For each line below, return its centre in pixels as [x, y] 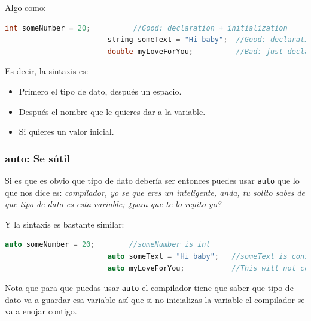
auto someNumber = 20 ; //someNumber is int [108, 245]
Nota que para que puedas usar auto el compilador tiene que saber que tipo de [149, 288]
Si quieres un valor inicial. [66, 131]
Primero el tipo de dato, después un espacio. [100, 91]
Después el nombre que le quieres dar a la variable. [112, 111]
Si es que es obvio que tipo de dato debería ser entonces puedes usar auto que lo [152, 180]
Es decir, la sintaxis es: [47, 71]
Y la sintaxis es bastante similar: [65, 224]
